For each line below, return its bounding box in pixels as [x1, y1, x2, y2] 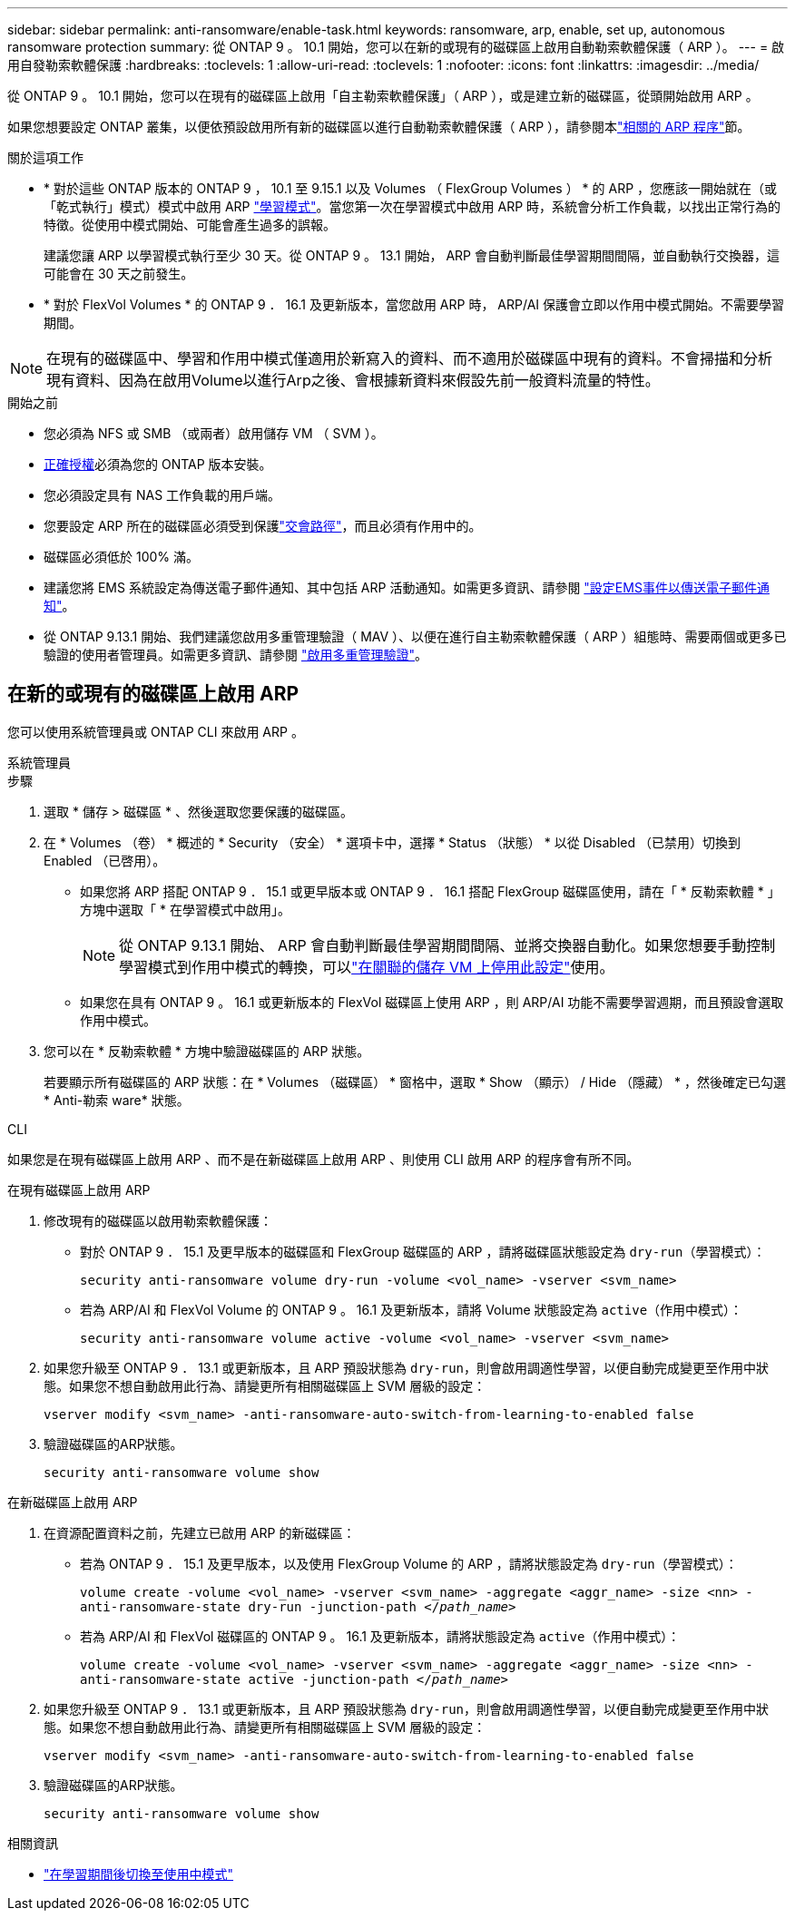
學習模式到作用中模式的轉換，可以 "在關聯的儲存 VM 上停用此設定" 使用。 [119, 957, 614, 976]
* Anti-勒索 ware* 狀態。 [44, 1091, 190, 1108]
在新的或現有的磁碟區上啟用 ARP [7, 682, 299, 706]
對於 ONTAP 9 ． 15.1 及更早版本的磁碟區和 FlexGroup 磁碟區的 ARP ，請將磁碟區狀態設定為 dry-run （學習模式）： [80, 1243, 766, 1259]
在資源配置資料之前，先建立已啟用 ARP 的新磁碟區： [44, 1524, 356, 1541]
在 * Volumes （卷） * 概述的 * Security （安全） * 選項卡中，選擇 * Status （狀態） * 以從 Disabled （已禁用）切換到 [44, 834, 741, 850]
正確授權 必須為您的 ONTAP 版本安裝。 [44, 456, 272, 472]
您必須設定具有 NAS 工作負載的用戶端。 [44, 487, 281, 503]
